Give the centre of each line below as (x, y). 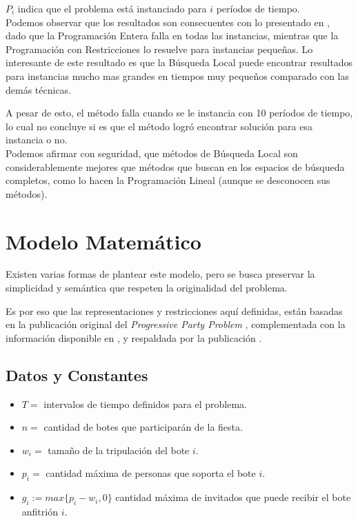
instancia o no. (37, 140)
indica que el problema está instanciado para (112, 8)
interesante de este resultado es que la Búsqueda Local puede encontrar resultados (179, 62)
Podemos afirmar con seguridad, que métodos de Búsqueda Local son (152, 153)
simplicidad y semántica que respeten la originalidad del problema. (147, 288)
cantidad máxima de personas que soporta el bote (151, 473)
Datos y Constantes (77, 375)
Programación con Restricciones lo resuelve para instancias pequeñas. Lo (159, 49)
